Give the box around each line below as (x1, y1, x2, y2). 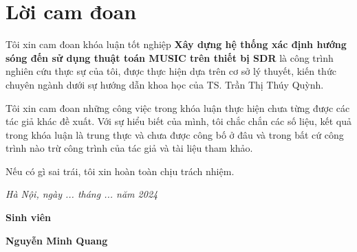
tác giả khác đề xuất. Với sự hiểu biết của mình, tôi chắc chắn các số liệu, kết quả (6, 114, 351, 128)
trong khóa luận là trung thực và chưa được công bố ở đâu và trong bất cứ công (6, 127, 344, 141)
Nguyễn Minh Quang (6, 233, 108, 247)
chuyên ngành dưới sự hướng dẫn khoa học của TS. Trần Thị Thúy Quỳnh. (6, 77, 324, 91)
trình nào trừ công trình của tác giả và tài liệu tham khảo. (6, 141, 253, 155)
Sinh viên (6, 210, 51, 225)
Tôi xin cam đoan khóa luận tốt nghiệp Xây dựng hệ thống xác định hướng (6, 37, 347, 51)
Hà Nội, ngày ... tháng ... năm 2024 (6, 187, 158, 201)
